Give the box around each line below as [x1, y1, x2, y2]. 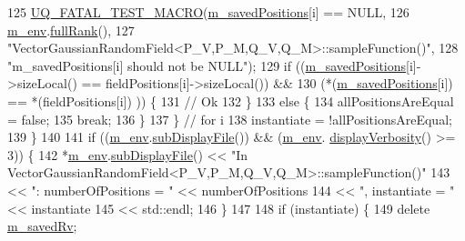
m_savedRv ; [7, 216, 77, 236]
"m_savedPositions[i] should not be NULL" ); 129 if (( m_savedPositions [7, 55, 407, 75]
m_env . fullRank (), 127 [7, 20, 135, 39]
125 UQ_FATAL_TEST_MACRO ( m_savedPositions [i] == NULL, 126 [7, 3, 409, 21]
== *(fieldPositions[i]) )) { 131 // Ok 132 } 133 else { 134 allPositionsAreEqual [7, 91, 454, 110]
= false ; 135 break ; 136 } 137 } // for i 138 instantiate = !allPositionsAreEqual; [7, 109, 452, 128]
